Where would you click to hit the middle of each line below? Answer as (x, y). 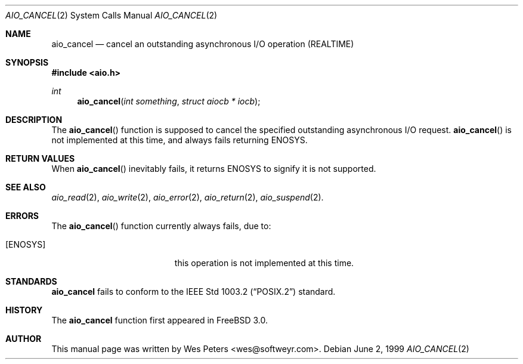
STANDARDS (31, 281)
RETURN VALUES (40, 158)
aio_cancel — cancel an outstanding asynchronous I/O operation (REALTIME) (203, 44)
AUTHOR (24, 339)
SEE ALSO (26, 187)
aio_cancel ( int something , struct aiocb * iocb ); (169, 101)
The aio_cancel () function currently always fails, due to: (161, 226)
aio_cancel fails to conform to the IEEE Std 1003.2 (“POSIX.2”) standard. (194, 291)
